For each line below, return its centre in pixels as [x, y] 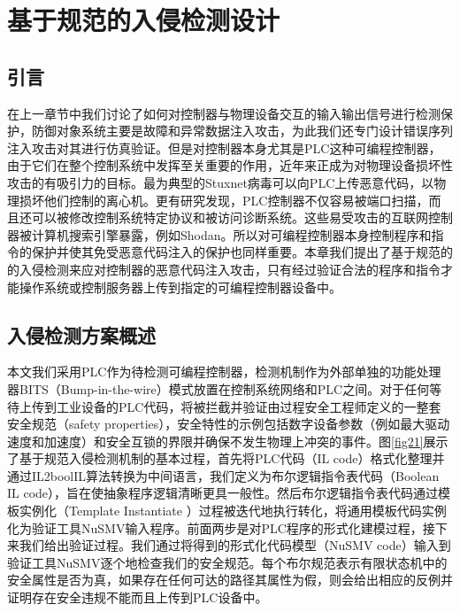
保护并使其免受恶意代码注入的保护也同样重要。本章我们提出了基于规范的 [242, 252]
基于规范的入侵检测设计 [144, 20]
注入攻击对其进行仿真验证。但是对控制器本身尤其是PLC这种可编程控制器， [224, 147]
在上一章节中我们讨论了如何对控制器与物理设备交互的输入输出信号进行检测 [224, 113]
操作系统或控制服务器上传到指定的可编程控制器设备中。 [180, 287]
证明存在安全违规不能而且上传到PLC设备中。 [138, 597]
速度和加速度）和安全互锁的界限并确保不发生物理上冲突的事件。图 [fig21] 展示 [228, 441]
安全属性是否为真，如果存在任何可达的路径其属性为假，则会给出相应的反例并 [230, 580]
